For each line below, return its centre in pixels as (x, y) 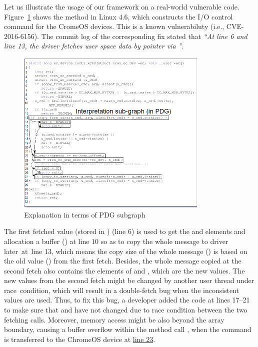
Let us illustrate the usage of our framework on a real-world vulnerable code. (122, 6)
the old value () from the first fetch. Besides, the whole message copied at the (123, 261)
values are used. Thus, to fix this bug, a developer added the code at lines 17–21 (127, 300)
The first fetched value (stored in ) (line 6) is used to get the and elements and (125, 231)
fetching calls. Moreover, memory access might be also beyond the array (114, 319)
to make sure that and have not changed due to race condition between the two (126, 310)
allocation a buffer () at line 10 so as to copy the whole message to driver (116, 241)
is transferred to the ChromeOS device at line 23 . (80, 339)
